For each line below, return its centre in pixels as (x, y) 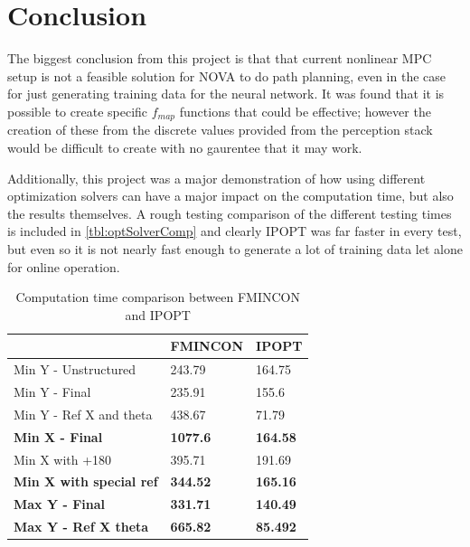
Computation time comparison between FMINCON (158, 297)
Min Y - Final (52, 391)
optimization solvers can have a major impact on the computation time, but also (230, 196)
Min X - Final (58, 436)
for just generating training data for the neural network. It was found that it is (226, 94)
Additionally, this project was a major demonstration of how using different (216, 178)
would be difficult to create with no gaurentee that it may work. (185, 147)
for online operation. (64, 266)
